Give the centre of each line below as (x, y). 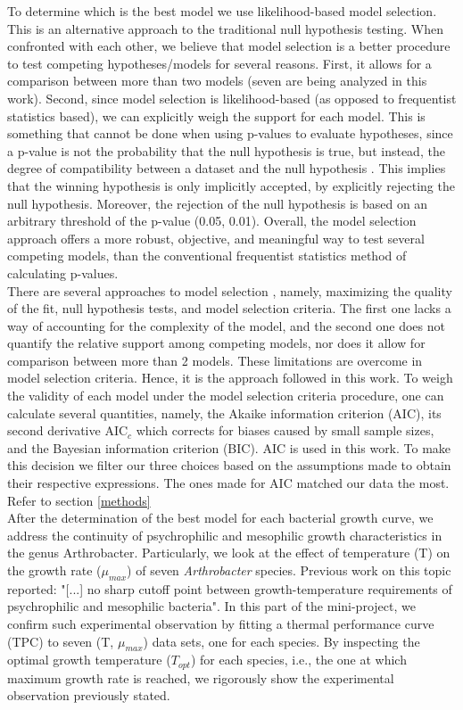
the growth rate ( (54, 570)
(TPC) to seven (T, (61, 641)
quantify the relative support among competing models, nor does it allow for (216, 343)
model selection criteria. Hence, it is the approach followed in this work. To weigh (230, 378)
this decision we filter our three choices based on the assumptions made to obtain (229, 465)
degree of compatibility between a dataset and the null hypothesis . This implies (227, 168)
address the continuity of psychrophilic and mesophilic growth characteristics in (225, 535)
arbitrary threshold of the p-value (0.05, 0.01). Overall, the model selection (212, 221)
